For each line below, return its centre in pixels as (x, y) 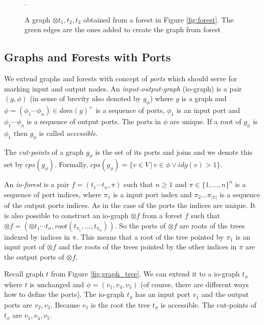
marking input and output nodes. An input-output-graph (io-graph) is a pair (123, 88)
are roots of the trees (212, 225)
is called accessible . (68, 133)
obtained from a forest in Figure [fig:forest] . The (159, 19)
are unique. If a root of (206, 121)
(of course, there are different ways (195, 284)
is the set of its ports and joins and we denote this (174, 152)
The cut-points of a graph (44, 152)
